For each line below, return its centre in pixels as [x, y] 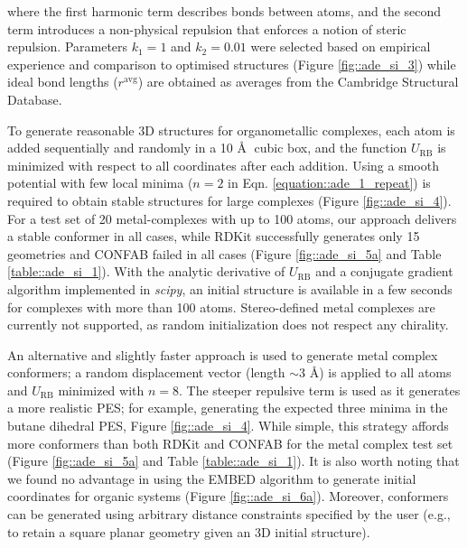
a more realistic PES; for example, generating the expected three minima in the [228, 408]
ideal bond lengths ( [63, 82]
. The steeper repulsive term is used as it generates [320, 390]
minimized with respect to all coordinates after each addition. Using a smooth [223, 165]
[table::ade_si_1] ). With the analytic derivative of [146, 271]
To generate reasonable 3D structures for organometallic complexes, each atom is [231, 130]
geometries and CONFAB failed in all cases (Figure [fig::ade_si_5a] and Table [224, 253]
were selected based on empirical [341, 46]
